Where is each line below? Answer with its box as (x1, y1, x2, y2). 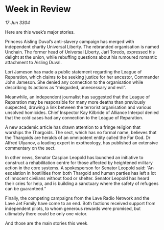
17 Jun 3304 (5, 20, 30, 25)
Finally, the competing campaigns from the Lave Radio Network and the (5, 195, 150, 201)
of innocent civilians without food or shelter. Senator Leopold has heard (5, 175, 149, 181)
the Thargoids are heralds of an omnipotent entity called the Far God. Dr (5, 135, 151, 140)
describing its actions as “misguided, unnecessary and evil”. (5, 84, 126, 90)
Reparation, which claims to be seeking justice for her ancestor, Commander (5, 74, 160, 80)
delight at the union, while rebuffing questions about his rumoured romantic (5, 54, 158, 60)
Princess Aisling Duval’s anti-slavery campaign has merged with (5, 38, 135, 45)
